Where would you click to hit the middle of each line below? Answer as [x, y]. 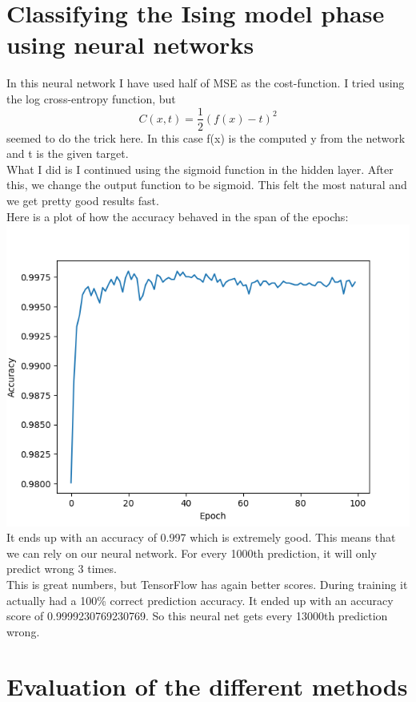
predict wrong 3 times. [62, 569]
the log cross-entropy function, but [91, 98]
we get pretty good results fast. [83, 200]
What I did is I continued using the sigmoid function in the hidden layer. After [200, 169]
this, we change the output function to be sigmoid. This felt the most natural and [207, 185]
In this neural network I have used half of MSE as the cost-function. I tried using [206, 83]
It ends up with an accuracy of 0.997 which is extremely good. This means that [201, 537]
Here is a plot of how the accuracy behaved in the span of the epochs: [178, 216]
